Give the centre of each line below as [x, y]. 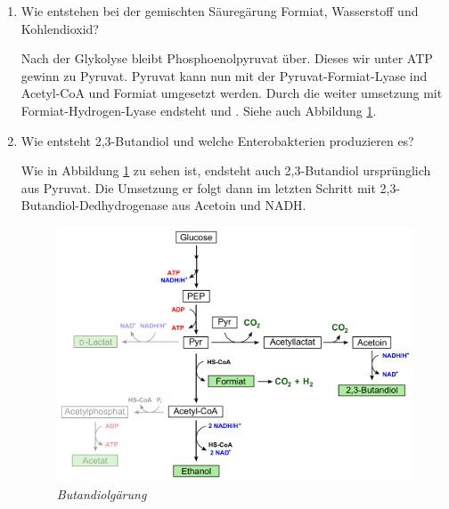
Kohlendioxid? [60, 28]
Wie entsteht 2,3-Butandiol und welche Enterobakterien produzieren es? [217, 140]
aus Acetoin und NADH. [239, 205]
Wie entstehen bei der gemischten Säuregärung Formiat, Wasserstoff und [220, 11]
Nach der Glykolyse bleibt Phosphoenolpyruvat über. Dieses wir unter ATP [227, 58]
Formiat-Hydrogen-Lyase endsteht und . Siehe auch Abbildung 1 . [199, 110]
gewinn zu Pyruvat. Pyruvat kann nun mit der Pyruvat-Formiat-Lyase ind [224, 75]
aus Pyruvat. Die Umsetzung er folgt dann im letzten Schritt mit [198, 187]
